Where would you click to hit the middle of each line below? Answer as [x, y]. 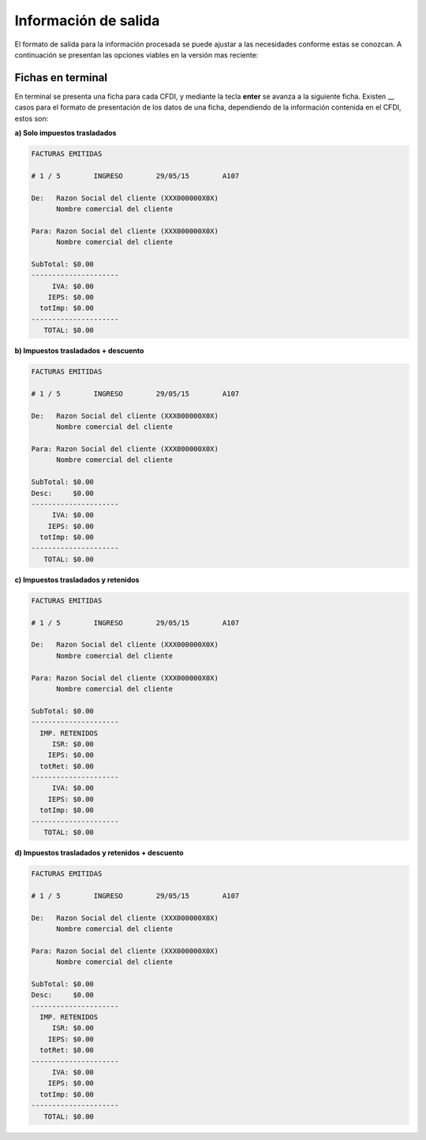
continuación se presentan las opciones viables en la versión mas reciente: [136, 54]
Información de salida [87, 20]
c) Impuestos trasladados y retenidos [77, 579]
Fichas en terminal [61, 78]
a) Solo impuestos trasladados [65, 133]
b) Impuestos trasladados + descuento [79, 351]
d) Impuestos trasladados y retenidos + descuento [99, 853]
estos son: [32, 118]
